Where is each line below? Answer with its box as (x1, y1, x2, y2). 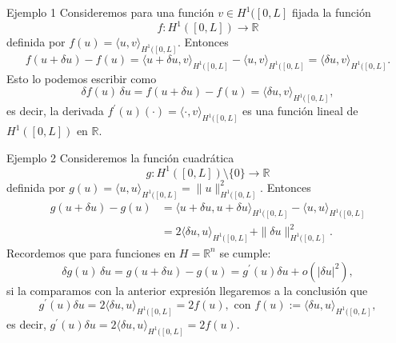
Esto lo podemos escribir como (6, 70, 157, 86)
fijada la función (291, 4, 371, 20)
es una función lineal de (242, 102, 358, 119)
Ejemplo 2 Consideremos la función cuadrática (6, 149, 234, 166)
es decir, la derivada (6, 102, 104, 119)
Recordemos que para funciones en (6, 244, 176, 261)
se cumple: (219, 244, 271, 261)
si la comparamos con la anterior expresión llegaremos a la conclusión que (6, 281, 368, 298)
